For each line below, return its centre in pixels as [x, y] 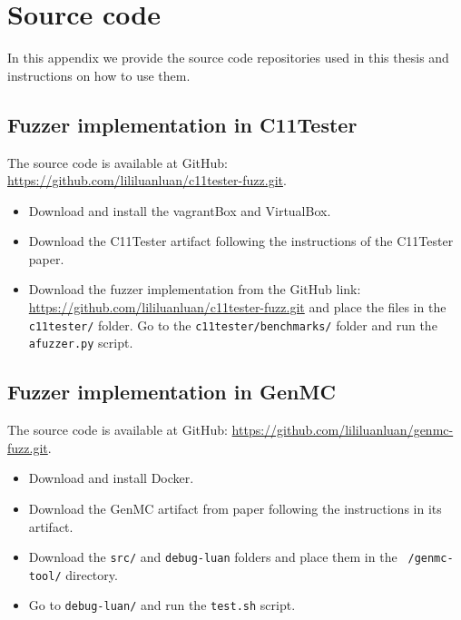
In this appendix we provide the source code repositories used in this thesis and [228, 58]
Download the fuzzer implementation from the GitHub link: [195, 289]
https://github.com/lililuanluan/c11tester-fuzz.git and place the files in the [237, 307]
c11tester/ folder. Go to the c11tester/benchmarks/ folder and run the [233, 325]
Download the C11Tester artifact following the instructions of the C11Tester [241, 241]
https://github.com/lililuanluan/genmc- [343, 430]
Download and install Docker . [111, 478]
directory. [92, 574]
